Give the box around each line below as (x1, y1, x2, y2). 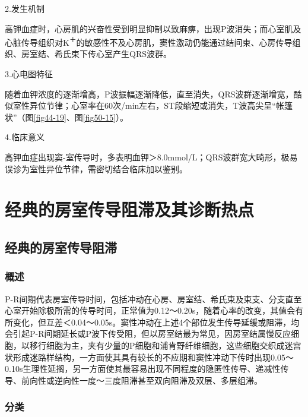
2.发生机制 (5, 2, 45, 14)
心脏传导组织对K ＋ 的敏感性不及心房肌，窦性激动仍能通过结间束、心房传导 (5, 34, 293, 48)
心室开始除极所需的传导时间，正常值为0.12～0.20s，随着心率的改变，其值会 (5, 304, 296, 317)
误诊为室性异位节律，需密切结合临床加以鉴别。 (5, 162, 188, 175)
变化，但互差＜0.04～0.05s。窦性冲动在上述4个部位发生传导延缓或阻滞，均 (12, 315, 300, 328)
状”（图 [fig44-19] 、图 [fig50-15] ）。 (5, 110, 129, 123)
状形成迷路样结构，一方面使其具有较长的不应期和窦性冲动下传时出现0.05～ (5, 350, 294, 363)
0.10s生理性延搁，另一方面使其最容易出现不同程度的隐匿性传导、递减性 (5, 362, 281, 375)
